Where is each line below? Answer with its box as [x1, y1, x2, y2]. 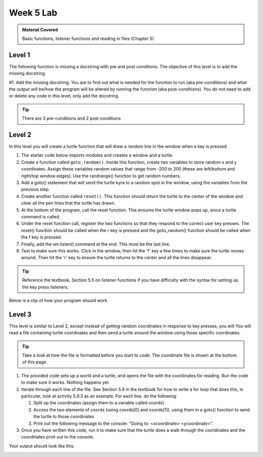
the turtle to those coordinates [33, 414, 94, 419]
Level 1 [9, 51, 30, 59]
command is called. [21, 214, 60, 219]
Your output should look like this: [9, 443, 75, 449]
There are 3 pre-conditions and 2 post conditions [22, 115, 121, 121]
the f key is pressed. [21, 234, 62, 240]
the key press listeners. [22, 284, 69, 290]
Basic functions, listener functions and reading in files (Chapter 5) [22, 36, 154, 41]
